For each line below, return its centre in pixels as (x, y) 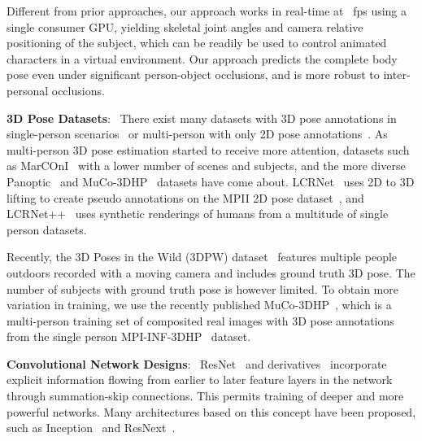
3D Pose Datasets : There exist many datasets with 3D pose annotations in (202, 118)
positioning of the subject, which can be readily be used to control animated (197, 43)
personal (28, 90)
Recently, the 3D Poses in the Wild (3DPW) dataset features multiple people (202, 257)
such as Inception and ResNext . (91, 428)
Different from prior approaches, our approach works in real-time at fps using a (207, 11)
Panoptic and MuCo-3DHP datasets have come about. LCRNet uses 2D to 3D (211, 181)
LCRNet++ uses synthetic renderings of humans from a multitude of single (198, 214)
